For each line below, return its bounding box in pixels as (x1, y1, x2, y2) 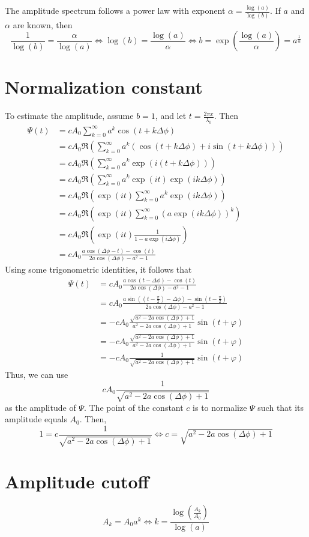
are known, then (13, 18, 73, 31)
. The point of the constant (83, 401, 184, 413)
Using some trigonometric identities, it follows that (5, 263, 192, 276)
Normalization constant (5, 74, 203, 99)
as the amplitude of (5, 401, 76, 413)
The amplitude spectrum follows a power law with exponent (5, 4, 226, 17)
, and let (155, 109, 187, 122)
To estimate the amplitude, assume (5, 109, 134, 122)
